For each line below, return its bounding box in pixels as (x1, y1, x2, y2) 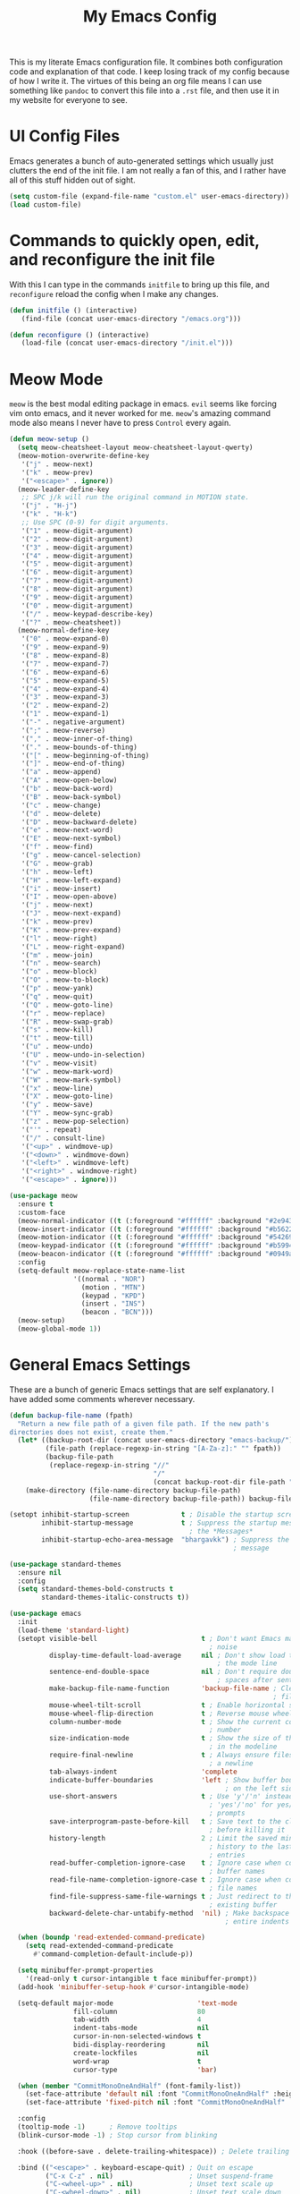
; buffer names (208, 1867, 266, 1876)
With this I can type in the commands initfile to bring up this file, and (9, 279, 270, 290)
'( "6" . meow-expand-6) (21, 668, 110, 676)
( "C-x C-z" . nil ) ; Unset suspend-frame (45, 2172, 274, 2181)
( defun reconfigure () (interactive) (9, 330, 150, 339)
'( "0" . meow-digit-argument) (21, 601, 134, 610)
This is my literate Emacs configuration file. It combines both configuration (9, 56, 283, 68)
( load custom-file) (9, 200, 82, 209)
